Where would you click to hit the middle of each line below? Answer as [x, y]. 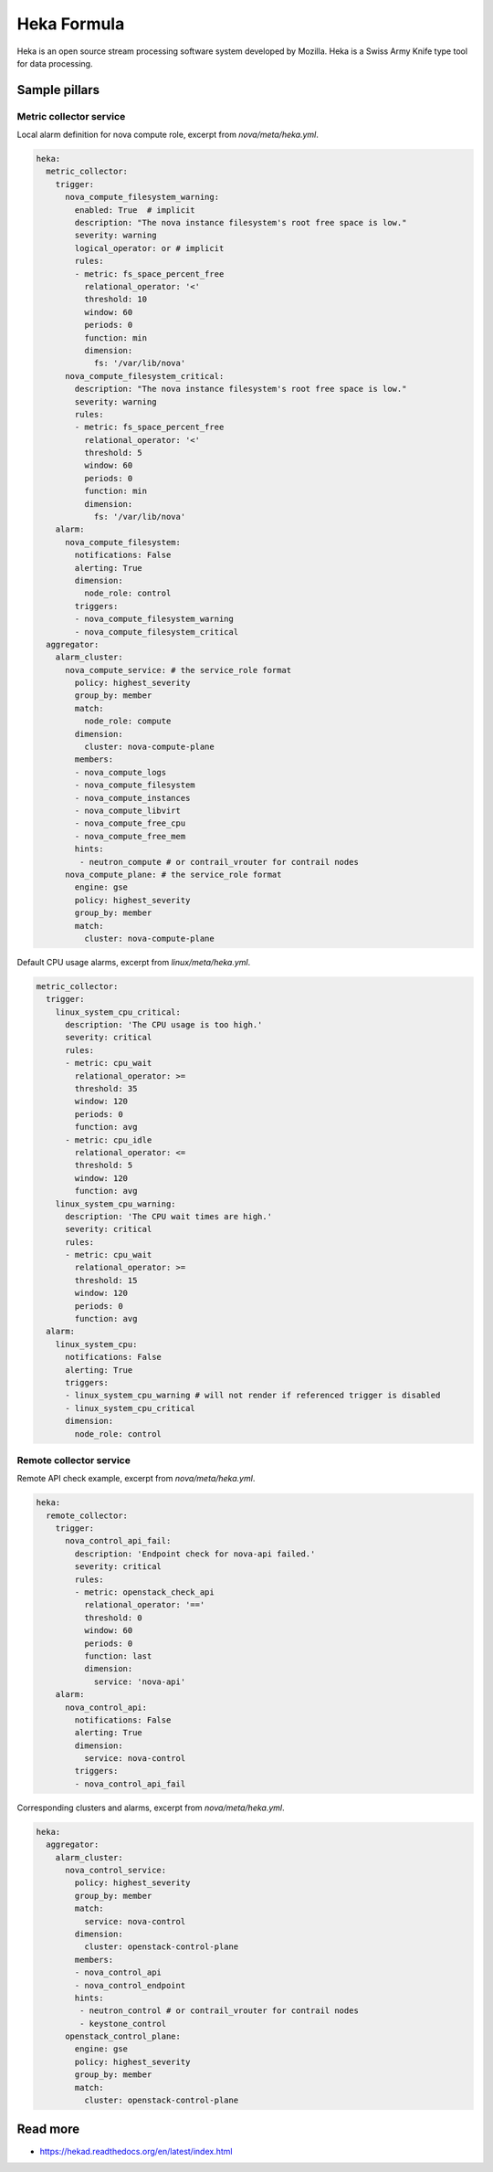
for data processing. [55, 63]
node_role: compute [127, 721]
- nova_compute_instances [132, 798]
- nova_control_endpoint [130, 1985]
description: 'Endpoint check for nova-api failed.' [195, 1554]
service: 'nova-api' [140, 1682]
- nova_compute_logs [121, 772]
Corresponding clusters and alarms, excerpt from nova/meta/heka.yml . [151, 1808]
